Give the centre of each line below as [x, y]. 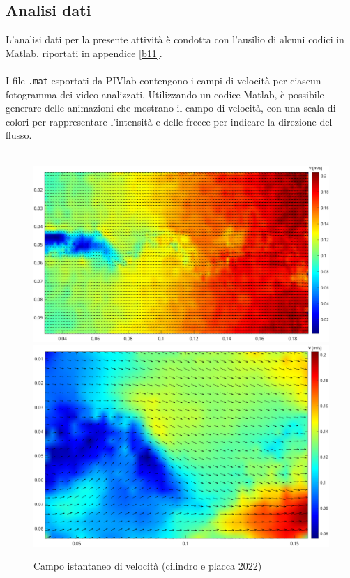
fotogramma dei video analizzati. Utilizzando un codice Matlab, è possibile [165, 94]
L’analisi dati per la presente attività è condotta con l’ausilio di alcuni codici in [175, 39]
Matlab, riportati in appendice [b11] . [84, 53]
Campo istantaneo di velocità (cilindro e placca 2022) [148, 566]
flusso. [19, 135]
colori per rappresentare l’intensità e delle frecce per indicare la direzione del [169, 121]
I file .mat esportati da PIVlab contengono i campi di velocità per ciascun [163, 80]
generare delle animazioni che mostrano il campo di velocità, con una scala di [171, 108]
